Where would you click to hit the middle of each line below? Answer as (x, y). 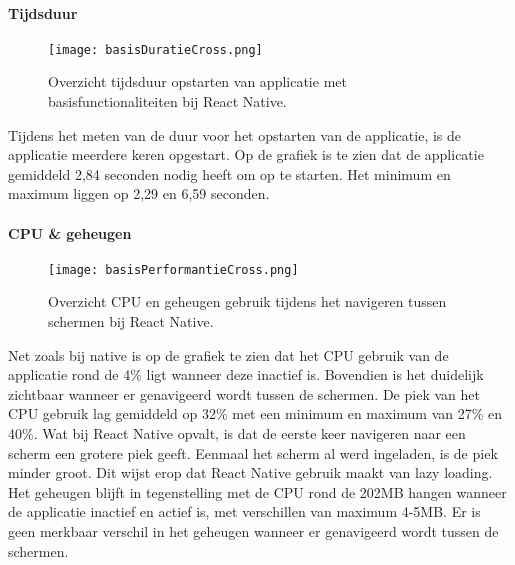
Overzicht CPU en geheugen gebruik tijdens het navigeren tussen (247, 301)
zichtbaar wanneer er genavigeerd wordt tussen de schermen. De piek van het (244, 393)
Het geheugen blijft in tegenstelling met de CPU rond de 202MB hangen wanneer (257, 491)
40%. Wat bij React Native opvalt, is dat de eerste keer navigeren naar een (237, 433)
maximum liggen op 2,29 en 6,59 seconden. (139, 193)
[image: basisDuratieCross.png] (155, 49)
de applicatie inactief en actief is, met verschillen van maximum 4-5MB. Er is (244, 511)
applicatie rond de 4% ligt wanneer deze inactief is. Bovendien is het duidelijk (246, 374)
